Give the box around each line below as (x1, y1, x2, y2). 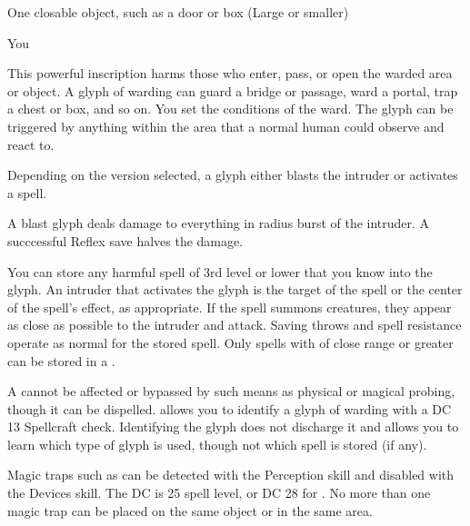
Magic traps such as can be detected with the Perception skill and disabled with (7, 465, 455, 484)
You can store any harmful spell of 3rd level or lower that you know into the (7, 262, 433, 281)
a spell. (7, 183, 47, 202)
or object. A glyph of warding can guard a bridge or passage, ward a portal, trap (7, 81, 458, 100)
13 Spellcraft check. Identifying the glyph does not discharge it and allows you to (7, 417, 459, 436)
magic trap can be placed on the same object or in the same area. (7, 501, 373, 520)
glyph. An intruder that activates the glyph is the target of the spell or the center (7, 280, 463, 299)
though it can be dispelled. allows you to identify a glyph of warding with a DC (7, 399, 452, 418)
